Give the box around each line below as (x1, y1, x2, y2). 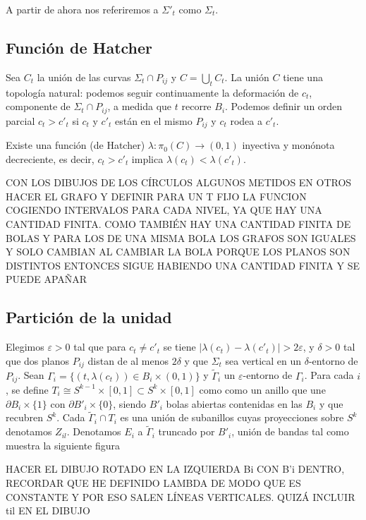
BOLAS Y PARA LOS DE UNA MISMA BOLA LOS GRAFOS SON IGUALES (6, 230, 356, 245)
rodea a (230, 113, 262, 128)
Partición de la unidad (6, 306, 172, 328)
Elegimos (6, 339, 44, 354)
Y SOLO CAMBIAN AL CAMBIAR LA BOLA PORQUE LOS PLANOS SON (6, 244, 350, 259)
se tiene (163, 339, 196, 354)
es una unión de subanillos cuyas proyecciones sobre (120, 410, 344, 425)
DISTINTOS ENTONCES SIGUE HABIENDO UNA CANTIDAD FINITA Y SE (6, 258, 360, 272)
